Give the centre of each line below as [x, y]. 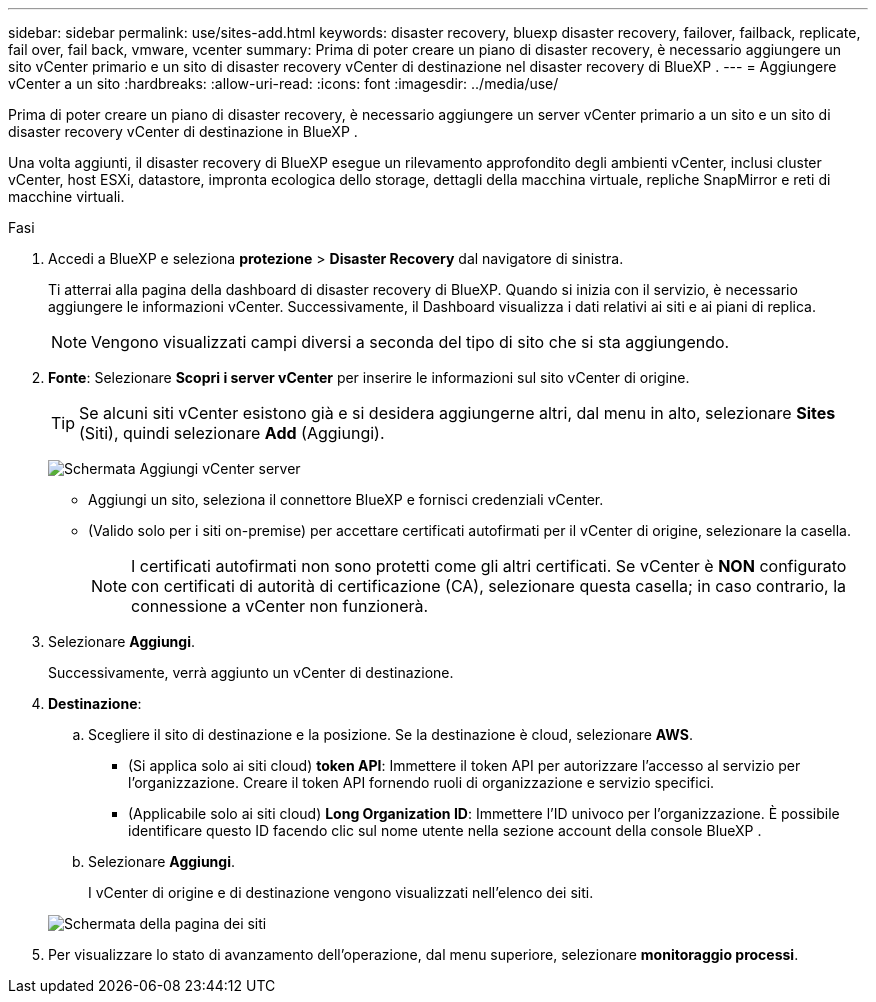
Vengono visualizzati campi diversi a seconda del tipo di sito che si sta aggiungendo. [410, 342]
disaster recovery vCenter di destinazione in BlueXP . [183, 131]
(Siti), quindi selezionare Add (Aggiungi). [232, 433]
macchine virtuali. [66, 196]
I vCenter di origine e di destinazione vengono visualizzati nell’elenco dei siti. [341, 892]
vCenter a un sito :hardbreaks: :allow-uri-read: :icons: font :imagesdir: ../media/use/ [283, 83]
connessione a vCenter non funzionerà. [280, 606]
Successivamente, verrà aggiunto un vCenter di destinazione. [251, 672]
